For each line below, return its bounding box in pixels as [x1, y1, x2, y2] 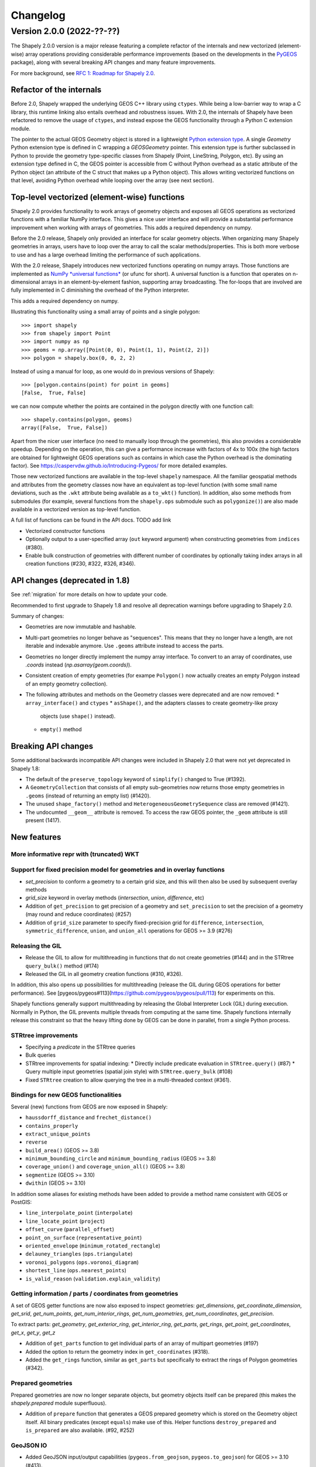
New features [11, 832, 61, 842]
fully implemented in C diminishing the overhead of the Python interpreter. [11, 286, 190, 293]
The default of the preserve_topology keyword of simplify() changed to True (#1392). [25, 776, 246, 783]
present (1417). [25, 816, 61, 824]
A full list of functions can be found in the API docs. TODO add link [11, 516, 171, 523]
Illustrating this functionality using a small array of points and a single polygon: [11, 308, 200, 315]
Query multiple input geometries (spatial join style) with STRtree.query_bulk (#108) [25, 1068, 233, 1075]
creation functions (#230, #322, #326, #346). [25, 560, 136, 567]
